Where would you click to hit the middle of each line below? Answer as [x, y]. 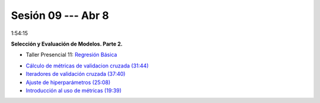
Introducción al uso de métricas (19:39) [73, 90]
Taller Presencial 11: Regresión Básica [71, 55]
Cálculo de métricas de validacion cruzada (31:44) [87, 66]
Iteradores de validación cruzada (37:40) [76, 74]
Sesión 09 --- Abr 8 [60, 15]
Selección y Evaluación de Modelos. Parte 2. [67, 44]
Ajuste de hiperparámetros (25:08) [68, 82]
